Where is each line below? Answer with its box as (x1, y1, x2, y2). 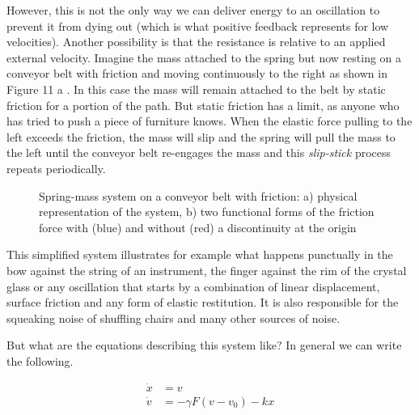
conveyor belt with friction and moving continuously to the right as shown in (6, 65, 387, 82)
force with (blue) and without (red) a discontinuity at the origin (39, 218, 357, 235)
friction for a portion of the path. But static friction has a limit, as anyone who (6, 96, 400, 113)
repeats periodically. (6, 159, 106, 176)
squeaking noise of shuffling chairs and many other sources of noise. (6, 309, 341, 326)
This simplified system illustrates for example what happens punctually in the (6, 246, 393, 263)
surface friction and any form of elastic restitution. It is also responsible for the (6, 294, 399, 311)
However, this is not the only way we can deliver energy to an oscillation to (6, 2, 380, 18)
